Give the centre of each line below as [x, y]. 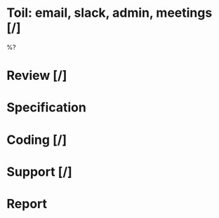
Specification [47, 108]
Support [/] [40, 171]
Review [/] [37, 76]
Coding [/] [37, 140]
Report [27, 204]
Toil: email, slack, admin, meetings [109, 13]
